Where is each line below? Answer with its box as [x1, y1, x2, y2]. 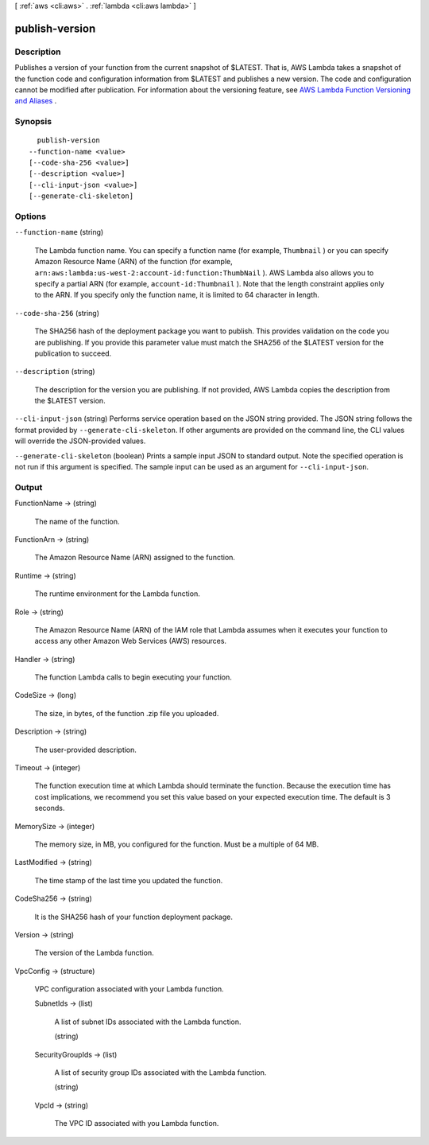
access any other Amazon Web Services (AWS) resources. [34, 637, 226, 646]
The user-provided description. [34, 745, 137, 754]
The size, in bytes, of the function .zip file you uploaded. [34, 708, 219, 718]
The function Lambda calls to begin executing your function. [34, 672, 232, 682]
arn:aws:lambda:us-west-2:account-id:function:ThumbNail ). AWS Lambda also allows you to [34, 267, 374, 278]
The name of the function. [34, 516, 120, 526]
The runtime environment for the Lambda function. [34, 589, 200, 598]
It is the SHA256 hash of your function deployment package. [34, 912, 234, 921]
